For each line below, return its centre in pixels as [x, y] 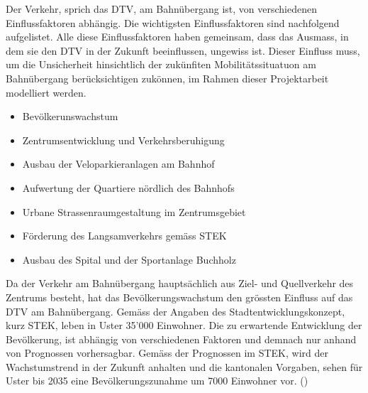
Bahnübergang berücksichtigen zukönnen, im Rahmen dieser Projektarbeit [167, 78]
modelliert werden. [46, 92]
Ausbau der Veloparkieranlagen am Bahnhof [118, 164]
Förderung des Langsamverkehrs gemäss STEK [124, 236]
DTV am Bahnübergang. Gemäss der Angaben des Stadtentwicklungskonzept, [175, 311]
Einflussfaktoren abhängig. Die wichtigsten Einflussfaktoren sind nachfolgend [173, 22]
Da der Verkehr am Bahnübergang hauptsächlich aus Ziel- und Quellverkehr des [180, 283]
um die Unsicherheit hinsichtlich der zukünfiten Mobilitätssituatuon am [161, 64]
